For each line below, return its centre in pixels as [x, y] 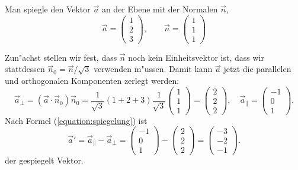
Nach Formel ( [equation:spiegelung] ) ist [76, 120]
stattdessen [25, 69]
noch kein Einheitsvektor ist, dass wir [196, 57]
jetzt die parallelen [257, 69]
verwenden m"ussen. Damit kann [153, 69]
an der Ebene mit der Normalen [160, 9]
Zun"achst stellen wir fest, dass [61, 57]
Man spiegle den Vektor [48, 9]
